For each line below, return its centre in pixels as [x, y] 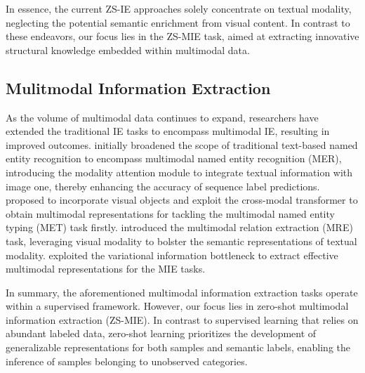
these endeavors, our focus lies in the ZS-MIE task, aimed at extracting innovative [182, 36]
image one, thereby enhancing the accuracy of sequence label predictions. [163, 186]
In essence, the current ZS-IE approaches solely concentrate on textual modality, [179, 8]
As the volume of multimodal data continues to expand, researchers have [162, 117]
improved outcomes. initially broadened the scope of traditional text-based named [182, 144]
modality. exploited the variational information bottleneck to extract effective [172, 255]
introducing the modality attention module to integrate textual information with [179, 172]
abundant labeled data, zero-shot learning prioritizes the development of [161, 333]
